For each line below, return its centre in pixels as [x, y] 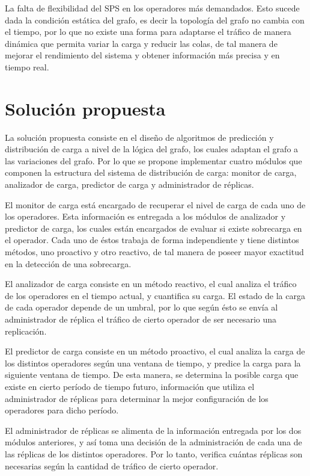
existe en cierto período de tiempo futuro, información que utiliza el [130, 386]
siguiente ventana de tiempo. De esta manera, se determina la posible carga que [152, 375]
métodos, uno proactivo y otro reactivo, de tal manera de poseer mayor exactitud [154, 252]
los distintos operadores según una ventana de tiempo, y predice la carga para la [153, 363]
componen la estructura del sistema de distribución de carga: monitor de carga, [151, 172]
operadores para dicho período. [62, 410]
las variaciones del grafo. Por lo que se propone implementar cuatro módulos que [153, 160]
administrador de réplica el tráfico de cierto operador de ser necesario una [141, 319]
